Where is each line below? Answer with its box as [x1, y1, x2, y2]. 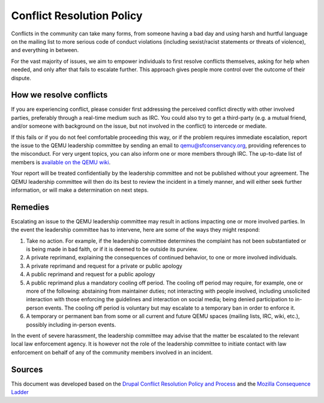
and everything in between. [11, 47, 79, 54]
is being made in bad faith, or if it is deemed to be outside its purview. [26, 246, 198, 253]
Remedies [11, 202, 49, 212]
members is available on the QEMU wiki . [11, 159, 111, 166]
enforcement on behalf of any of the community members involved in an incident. [11, 349, 213, 356]
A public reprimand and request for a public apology [26, 271, 155, 278]
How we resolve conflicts [11, 90, 108, 100]
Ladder [11, 388, 29, 395]
